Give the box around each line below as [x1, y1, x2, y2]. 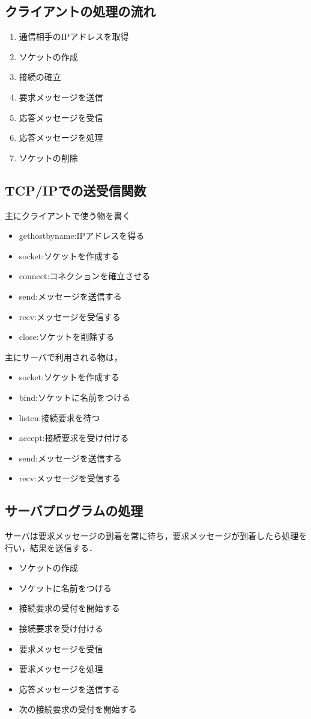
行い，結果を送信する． [5, 541, 97, 554]
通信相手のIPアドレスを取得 [19, 30, 129, 43]
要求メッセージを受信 [19, 642, 103, 655]
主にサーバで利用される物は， [5, 350, 122, 363]
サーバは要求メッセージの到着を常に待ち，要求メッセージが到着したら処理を [5, 529, 307, 542]
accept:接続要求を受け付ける [19, 431, 129, 444]
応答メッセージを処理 [19, 131, 103, 144]
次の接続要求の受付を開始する [19, 703, 137, 715]
